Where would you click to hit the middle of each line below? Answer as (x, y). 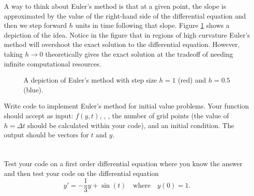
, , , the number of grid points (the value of (164, 115)
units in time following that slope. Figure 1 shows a (152, 25)
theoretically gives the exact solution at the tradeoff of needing (139, 54)
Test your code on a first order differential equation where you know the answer (123, 163)
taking (13, 54)
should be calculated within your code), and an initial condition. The (131, 125)
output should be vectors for (46, 135)
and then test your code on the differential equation (81, 173)
